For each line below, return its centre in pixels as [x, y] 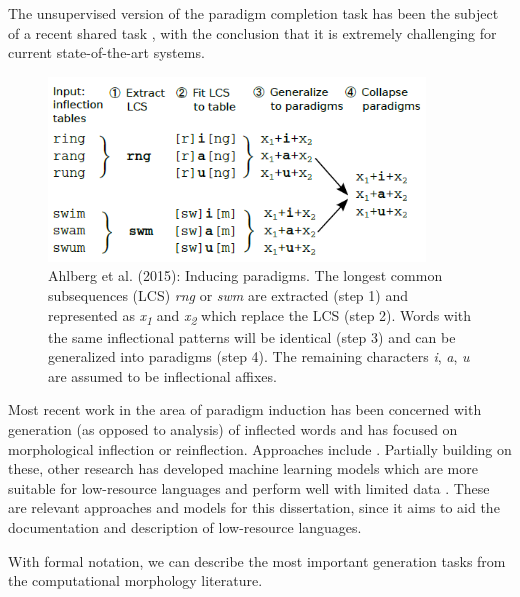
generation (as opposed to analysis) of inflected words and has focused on [233, 429]
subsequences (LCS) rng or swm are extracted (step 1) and [228, 294]
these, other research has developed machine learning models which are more [243, 468]
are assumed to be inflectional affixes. [162, 375]
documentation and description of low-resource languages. [185, 526]
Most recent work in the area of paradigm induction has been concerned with [245, 409]
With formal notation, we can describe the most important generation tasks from [257, 560]
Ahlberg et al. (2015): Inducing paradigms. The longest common [245, 275]
